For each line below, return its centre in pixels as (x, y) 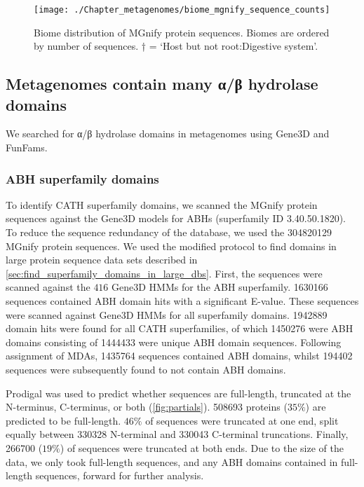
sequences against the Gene (65, 218)
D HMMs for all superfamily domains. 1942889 (227, 314)
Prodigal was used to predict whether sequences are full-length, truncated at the (178, 393)
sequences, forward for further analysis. (120, 475)
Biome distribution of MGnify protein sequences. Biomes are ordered (182, 32)
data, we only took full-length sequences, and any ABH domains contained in (172, 461)
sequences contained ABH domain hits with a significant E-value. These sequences (182, 301)
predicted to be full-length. (63, 420)
